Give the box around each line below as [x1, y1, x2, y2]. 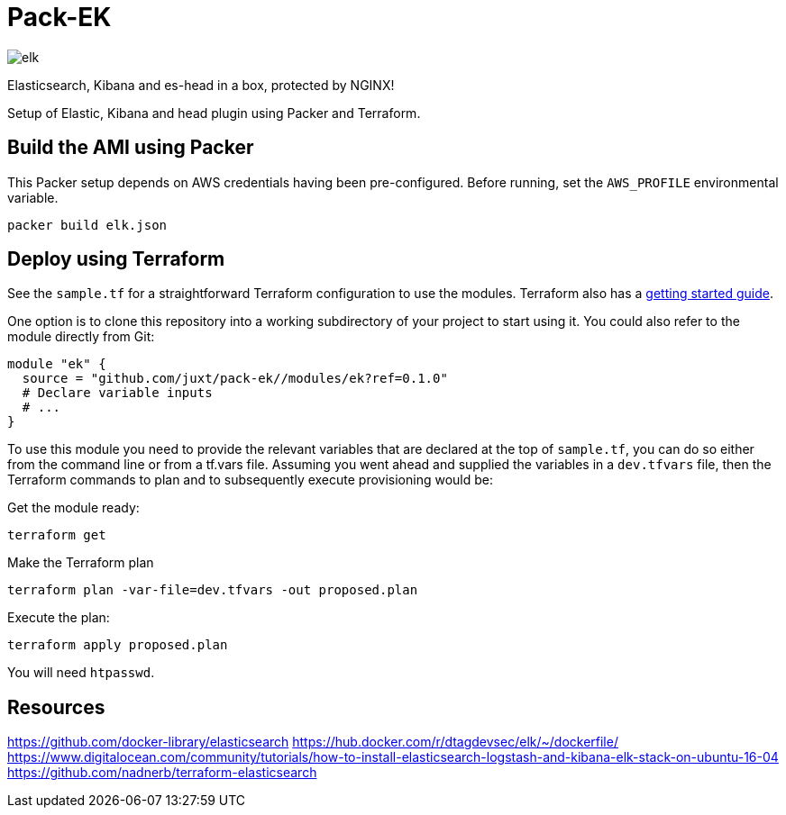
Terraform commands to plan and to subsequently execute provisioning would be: [7, 472, 494, 488]
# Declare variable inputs [22, 385, 213, 401]
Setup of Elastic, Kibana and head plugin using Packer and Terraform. [7, 104, 421, 121]
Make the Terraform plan [7, 555, 154, 571]
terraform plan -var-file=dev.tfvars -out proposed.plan [7, 583, 418, 598]
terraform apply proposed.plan [7, 638, 228, 653]
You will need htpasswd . [7, 665, 155, 681]
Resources [7, 695, 105, 719]
